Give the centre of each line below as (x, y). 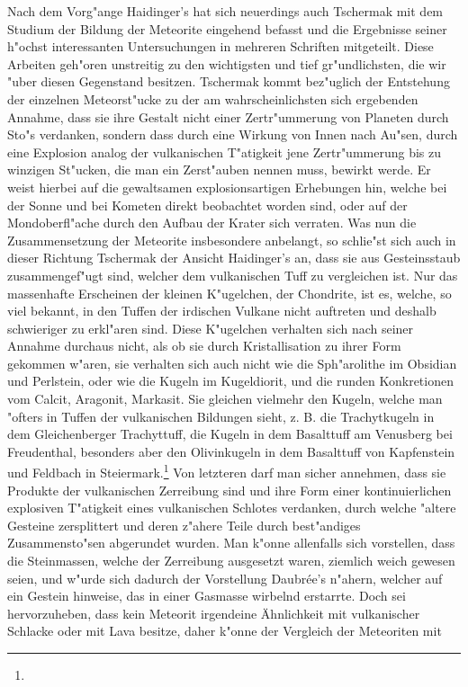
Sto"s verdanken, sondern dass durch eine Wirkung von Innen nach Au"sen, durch (233, 134)
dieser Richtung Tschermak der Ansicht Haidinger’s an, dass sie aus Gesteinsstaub (234, 258)
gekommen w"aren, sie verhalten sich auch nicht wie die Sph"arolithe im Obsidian (232, 363)
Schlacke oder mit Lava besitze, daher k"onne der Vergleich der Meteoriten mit (225, 631)
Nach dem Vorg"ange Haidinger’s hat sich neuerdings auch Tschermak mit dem (225, 11)
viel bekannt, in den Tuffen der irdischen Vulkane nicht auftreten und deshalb (222, 311)
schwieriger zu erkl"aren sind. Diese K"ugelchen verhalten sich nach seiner (211, 328)
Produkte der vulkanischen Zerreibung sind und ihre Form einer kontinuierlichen (229, 490)
